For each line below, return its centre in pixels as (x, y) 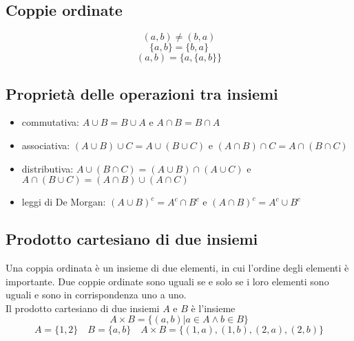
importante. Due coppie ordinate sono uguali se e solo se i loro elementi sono (167, 281)
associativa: (46, 145)
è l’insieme (213, 308)
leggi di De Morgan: (64, 202)
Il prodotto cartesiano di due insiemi (83, 308)
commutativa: (51, 122)
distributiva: (48, 168)
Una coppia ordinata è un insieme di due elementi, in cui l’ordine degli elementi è (177, 267)
